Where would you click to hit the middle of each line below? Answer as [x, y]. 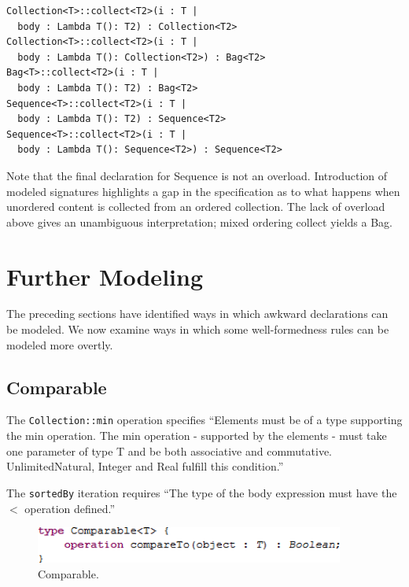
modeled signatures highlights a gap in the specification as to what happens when [203, 191]
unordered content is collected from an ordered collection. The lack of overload [196, 207]
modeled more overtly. [60, 344]
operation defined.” [70, 508]
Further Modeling [105, 276]
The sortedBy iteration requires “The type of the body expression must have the [202, 492]
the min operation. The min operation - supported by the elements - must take [197, 436]
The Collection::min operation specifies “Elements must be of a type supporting [204, 420]
